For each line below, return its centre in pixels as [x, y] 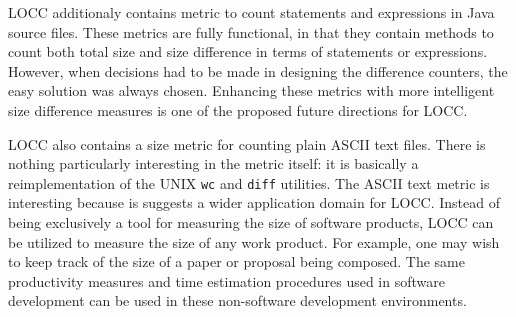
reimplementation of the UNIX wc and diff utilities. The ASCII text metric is [249, 182]
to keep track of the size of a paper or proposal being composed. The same [236, 261]
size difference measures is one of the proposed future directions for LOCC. [238, 109]
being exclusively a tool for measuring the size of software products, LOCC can [251, 222]
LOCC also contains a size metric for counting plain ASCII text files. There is [247, 143]
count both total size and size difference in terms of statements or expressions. [248, 51]
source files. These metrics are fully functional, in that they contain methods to [251, 31]
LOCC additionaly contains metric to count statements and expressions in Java [251, 12]
